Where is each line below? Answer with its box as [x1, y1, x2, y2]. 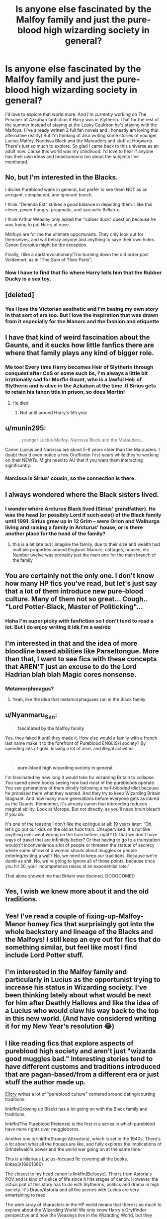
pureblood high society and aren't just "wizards [5, 1046, 157, 1055]
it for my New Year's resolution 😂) [5, 1022, 115, 1031]
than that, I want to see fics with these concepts [5, 655, 157, 663]
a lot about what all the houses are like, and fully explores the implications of [5, 1141, 162, 1147]
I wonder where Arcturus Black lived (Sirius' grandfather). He [5, 505, 156, 512]
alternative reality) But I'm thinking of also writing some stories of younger [5, 132, 157, 138]
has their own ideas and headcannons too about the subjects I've [5, 153, 139, 160]
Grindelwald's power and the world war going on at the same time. [5, 1146, 142, 1152]
